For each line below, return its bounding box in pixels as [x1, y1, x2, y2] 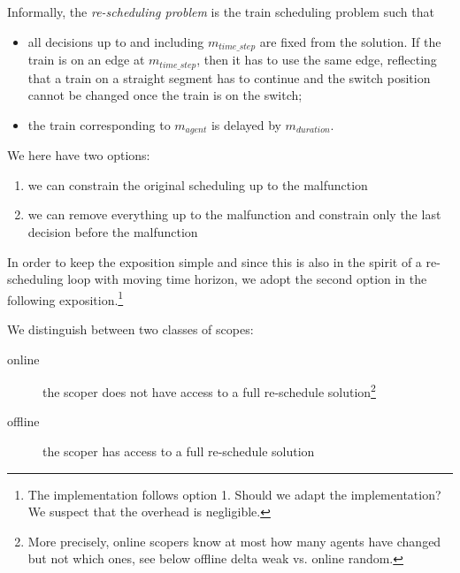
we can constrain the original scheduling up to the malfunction [27, 175, 368, 194]
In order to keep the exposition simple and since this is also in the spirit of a [7, 252, 422, 271]
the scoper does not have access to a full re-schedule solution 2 [42, 380, 376, 401]
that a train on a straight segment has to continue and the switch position [27, 68, 431, 87]
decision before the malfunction [27, 222, 198, 241]
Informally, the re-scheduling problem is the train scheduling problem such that [7, 3, 434, 20]
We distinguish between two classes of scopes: [7, 319, 254, 338]
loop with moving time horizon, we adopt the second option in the [67, 270, 427, 288]
